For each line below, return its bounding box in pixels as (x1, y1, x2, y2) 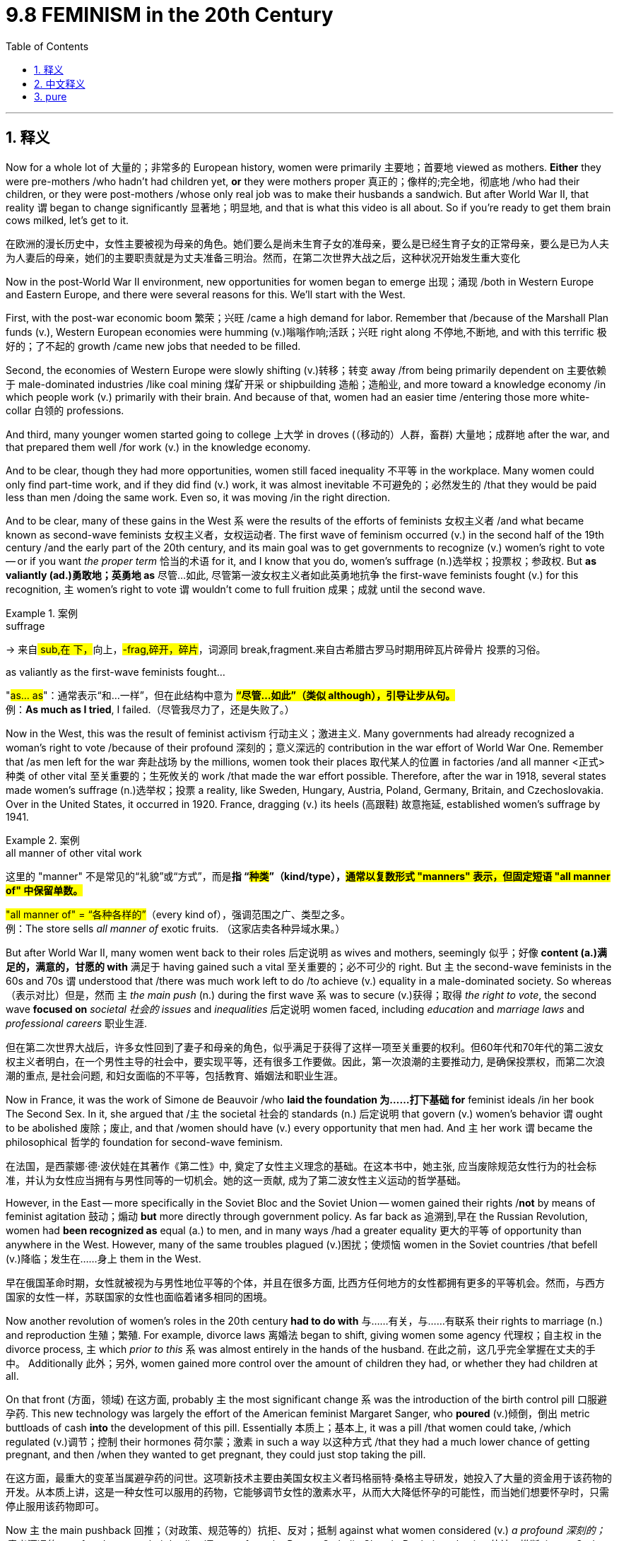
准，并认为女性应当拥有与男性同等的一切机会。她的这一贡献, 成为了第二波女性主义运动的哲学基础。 (6, 1173, 466, 1186)
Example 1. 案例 (6, 607, 78, 619)
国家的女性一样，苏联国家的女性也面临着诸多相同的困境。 (6, 1290, 273, 1303)
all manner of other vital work (6, 846, 142, 859)
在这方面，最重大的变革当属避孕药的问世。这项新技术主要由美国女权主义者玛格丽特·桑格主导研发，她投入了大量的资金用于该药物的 (6, 1471, 613, 1484)
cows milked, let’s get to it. (6, 213, 129, 226)
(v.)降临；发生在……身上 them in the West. (6, 1252, 201, 1265)
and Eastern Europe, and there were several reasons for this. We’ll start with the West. (6, 288, 406, 300)
